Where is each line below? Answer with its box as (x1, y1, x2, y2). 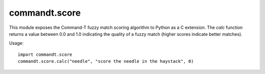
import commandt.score (18, 51, 73, 57)
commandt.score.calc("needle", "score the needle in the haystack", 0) (18, 59, 194, 64)
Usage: (9, 40, 24, 46)
